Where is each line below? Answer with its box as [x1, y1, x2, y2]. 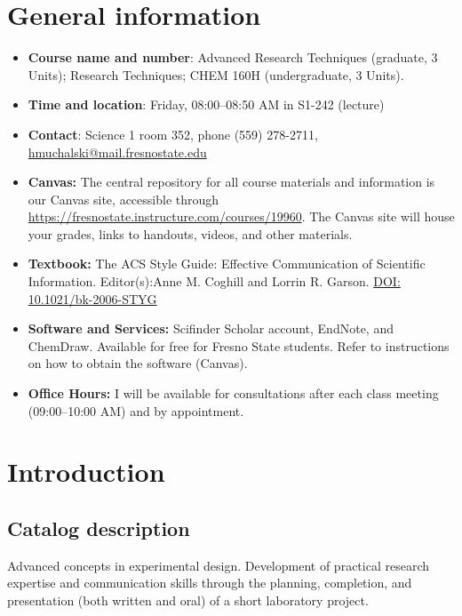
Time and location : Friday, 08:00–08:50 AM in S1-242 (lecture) [28, 95, 385, 114]
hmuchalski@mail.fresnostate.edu [28, 142, 207, 161]
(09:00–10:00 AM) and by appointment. [28, 401, 244, 420]
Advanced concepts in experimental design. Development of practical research [7, 556, 429, 574]
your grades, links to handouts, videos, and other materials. [28, 224, 353, 243]
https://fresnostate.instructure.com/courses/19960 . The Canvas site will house [28, 207, 455, 226]
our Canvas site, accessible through [28, 189, 219, 208]
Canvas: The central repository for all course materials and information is [28, 172, 435, 191]
